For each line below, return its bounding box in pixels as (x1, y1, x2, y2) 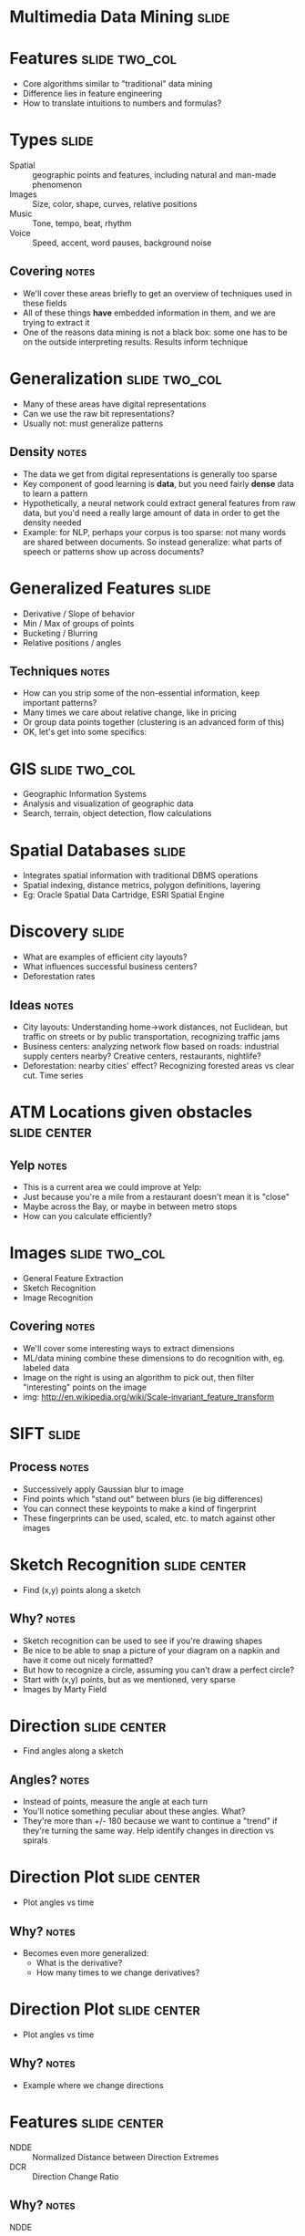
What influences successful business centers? (22, 961, 198, 972)
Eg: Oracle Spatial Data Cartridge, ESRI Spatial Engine (22, 889, 225, 900)
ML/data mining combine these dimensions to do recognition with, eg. (22, 1352, 285, 1363)
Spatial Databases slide (9, 840, 187, 861)
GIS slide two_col (9, 759, 136, 779)
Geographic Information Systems (22, 789, 147, 800)
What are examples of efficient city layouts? (22, 951, 188, 963)
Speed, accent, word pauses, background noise (32, 237, 212, 248)
